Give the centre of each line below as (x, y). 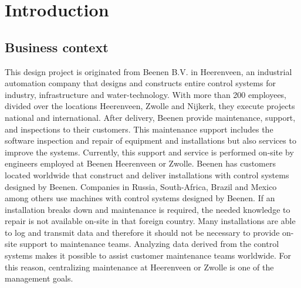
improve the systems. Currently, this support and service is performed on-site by (149, 152)
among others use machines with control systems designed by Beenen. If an (140, 198)
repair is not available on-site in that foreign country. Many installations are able (150, 221)
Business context (57, 47)
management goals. (39, 278)
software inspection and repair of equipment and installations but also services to (150, 140)
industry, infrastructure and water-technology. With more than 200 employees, (146, 94)
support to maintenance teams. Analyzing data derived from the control (149, 244)
